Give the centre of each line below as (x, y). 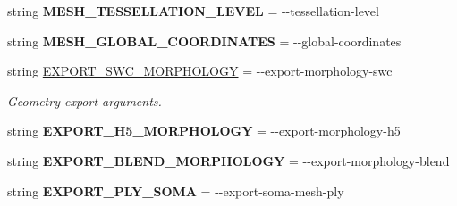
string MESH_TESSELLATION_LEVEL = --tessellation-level (193, 11)
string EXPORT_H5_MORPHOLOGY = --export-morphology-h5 (204, 131)
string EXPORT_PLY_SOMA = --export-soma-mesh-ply (176, 190)
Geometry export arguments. (85, 100)
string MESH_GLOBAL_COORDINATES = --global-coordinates (204, 41)
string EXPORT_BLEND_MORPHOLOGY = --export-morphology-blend (228, 160)
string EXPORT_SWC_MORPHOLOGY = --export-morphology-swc (200, 71)
